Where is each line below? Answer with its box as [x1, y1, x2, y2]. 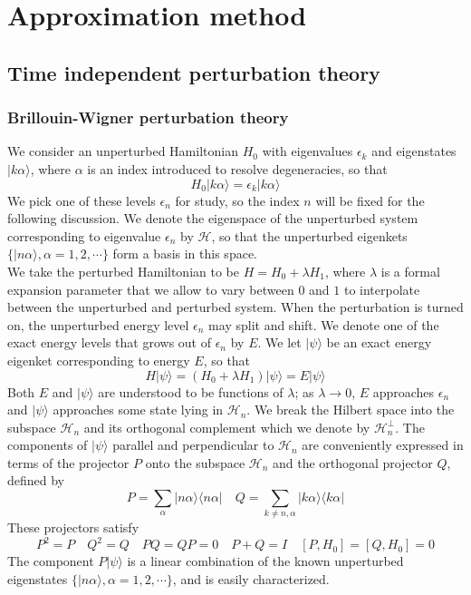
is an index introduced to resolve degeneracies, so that [87, 159, 388, 178]
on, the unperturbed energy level [7, 315, 189, 334]
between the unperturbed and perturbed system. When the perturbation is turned [7, 297, 464, 317]
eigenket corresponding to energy [7, 350, 190, 369]
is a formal [380, 261, 440, 280]
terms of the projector [7, 453, 130, 472]
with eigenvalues [262, 141, 353, 161]
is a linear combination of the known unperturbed [127, 551, 404, 571]
